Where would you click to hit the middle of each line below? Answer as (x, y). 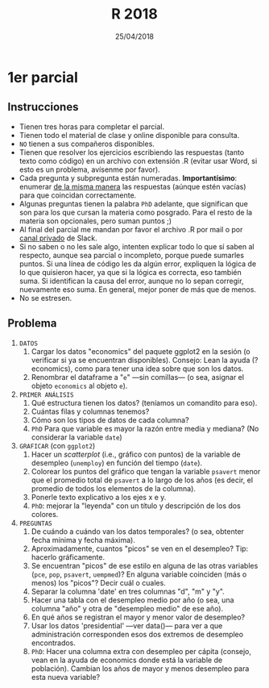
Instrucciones (43, 107)
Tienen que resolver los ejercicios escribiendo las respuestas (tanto (132, 152)
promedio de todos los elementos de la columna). (114, 488)
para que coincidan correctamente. (78, 195)
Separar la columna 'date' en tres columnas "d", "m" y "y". (128, 591)
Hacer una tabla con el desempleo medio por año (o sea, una (132, 600)
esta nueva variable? (66, 677)
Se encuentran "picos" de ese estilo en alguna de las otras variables (145, 565)
